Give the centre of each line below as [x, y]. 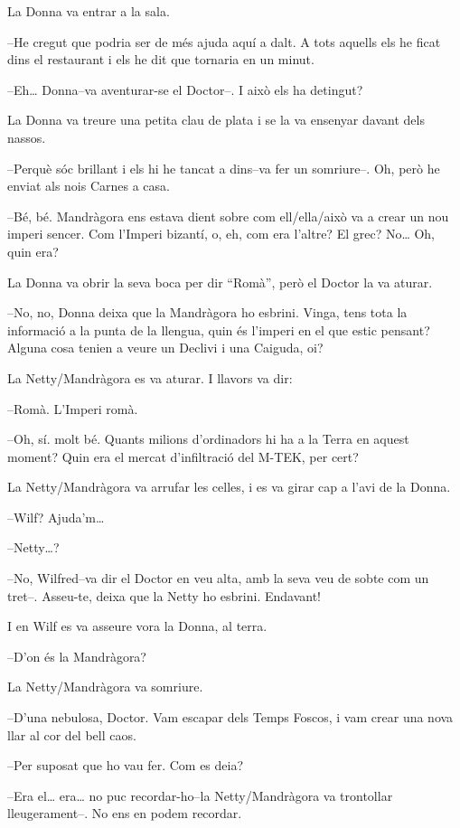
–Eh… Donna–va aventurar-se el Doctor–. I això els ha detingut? [185, 89]
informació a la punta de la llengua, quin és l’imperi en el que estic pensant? [219, 329]
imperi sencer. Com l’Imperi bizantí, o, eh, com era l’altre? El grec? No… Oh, [221, 234]
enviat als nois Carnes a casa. [89, 186]
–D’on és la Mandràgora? [77, 656]
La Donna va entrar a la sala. [89, 11]
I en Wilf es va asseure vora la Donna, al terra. [137, 626]
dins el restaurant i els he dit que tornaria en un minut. [161, 59]
